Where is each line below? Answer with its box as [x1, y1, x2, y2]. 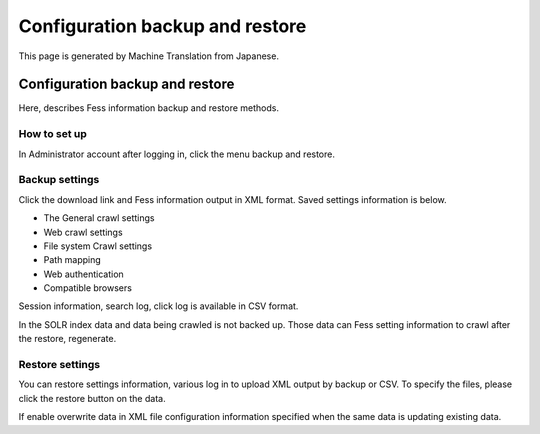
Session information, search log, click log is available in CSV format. [18, 300, 299, 312]
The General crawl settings [43, 212, 155, 224]
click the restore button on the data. [18, 392, 166, 404]
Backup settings [18, 173, 100, 187]
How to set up [18, 127, 87, 141]
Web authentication [43, 268, 124, 280]
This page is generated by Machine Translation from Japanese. [18, 50, 280, 62]
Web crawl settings [43, 226, 124, 238]
